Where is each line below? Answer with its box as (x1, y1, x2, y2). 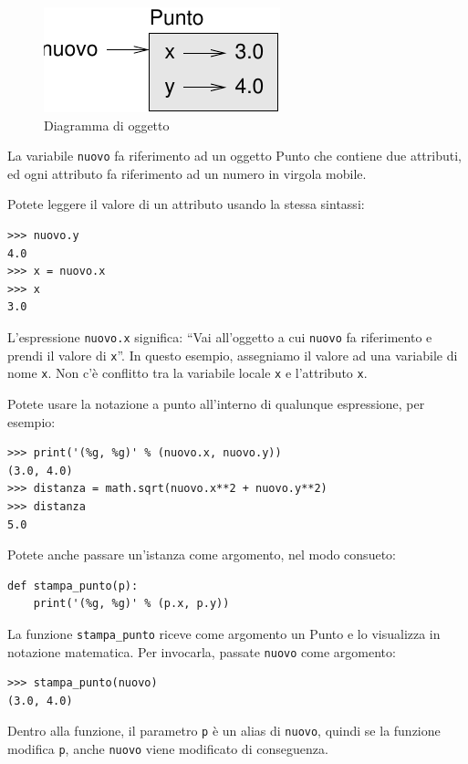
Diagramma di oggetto (44, 115, 170, 134)
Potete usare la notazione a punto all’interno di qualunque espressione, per (7, 393, 425, 413)
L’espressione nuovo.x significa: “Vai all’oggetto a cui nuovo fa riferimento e (7, 328, 432, 346)
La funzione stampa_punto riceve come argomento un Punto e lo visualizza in (7, 623, 441, 643)
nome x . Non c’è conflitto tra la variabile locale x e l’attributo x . (7, 363, 368, 382)
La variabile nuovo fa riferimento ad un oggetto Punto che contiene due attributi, (7, 146, 462, 165)
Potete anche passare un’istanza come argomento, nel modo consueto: (7, 545, 396, 564)
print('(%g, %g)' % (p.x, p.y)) (33, 597, 230, 611)
